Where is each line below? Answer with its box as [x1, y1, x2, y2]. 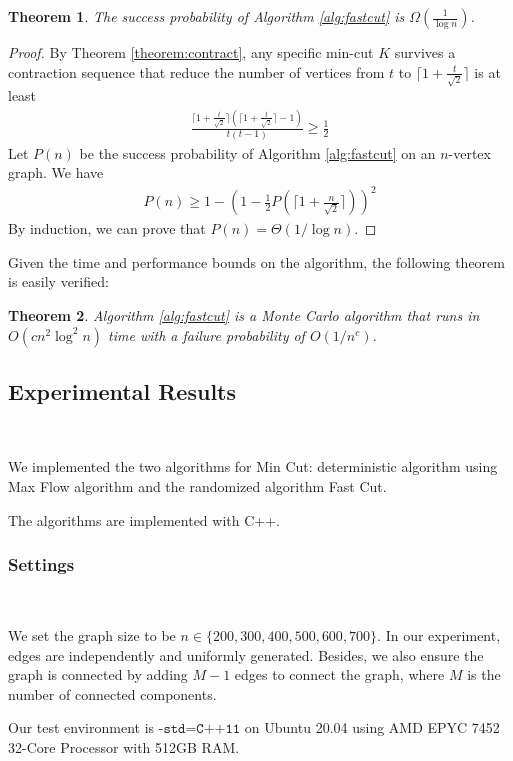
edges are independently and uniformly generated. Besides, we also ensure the [8, 644, 484, 665]
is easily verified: [8, 271, 109, 292]
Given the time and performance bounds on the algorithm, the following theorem [8, 251, 505, 272]
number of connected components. [8, 683, 217, 704]
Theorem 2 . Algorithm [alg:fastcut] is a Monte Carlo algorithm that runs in [8, 305, 480, 326]
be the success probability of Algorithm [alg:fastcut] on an [79, 142, 436, 163]
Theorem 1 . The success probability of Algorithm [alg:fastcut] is [8, 6, 405, 26]
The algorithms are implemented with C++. [8, 509, 280, 530]
